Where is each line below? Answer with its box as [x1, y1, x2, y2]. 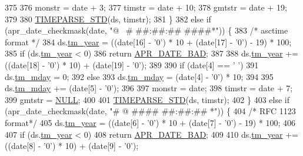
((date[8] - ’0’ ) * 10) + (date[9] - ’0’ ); [5, 140, 139, 152]
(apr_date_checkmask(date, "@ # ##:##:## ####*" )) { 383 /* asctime [5, 24, 288, 36]
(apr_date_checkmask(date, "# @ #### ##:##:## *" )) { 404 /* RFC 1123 [5, 105, 296, 117]
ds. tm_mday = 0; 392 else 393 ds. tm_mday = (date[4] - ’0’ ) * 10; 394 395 [5, 70, 274, 82]
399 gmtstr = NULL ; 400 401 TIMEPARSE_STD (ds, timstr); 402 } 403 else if [5, 93, 290, 105]
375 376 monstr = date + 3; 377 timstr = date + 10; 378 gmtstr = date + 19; [5, 1, 287, 13]
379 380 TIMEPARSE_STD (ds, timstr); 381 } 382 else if [5, 12, 211, 25]
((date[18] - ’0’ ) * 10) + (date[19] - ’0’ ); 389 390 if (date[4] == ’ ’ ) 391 [5, 58, 259, 71]
